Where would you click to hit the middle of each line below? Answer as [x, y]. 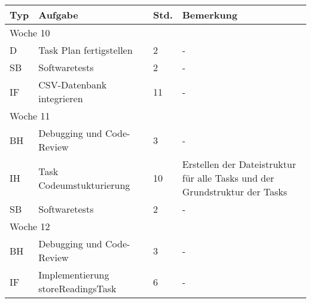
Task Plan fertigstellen [86, 50]
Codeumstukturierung [84, 185]
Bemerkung [210, 15]
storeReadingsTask [77, 288]
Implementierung [74, 275]
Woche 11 [30, 116]
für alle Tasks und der [228, 178]
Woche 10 [30, 33]
